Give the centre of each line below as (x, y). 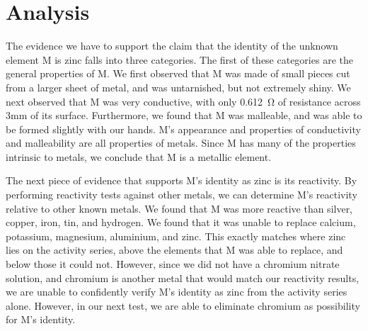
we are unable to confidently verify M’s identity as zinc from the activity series (177, 292)
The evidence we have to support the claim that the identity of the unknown (172, 46)
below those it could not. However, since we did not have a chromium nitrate (173, 264)
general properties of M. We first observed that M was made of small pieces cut (178, 73)
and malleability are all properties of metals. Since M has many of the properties (181, 143)
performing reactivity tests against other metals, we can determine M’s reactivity (182, 195)
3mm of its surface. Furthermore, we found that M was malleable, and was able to (184, 115)
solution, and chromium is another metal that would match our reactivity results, (183, 277)
